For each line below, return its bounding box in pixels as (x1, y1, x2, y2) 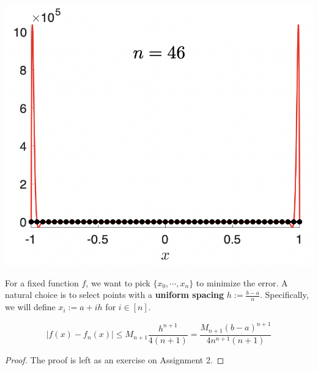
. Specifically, (259, 288, 309, 301)
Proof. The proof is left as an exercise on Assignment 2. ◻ (5, 353, 224, 366)
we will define (5, 300, 56, 313)
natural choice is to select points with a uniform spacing (5, 288, 224, 301)
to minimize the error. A (196, 276, 288, 289)
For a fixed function (5, 276, 79, 289)
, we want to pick (86, 276, 150, 289)
